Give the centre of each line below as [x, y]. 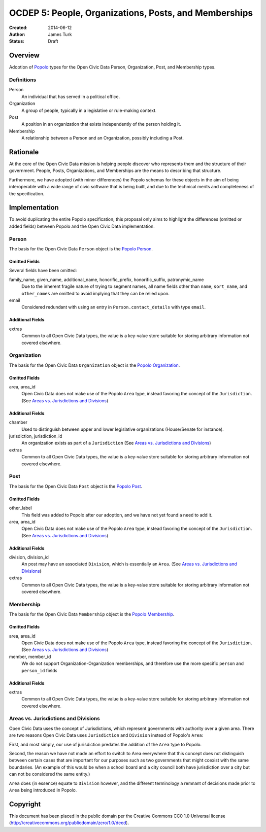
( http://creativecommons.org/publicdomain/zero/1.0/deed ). [69, 823]
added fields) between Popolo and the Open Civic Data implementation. [82, 226]
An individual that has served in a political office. [71, 97]
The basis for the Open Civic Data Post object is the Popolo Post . [76, 486]
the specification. [27, 193]
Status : [17, 41]
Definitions [23, 80]
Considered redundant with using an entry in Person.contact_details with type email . [114, 307]
